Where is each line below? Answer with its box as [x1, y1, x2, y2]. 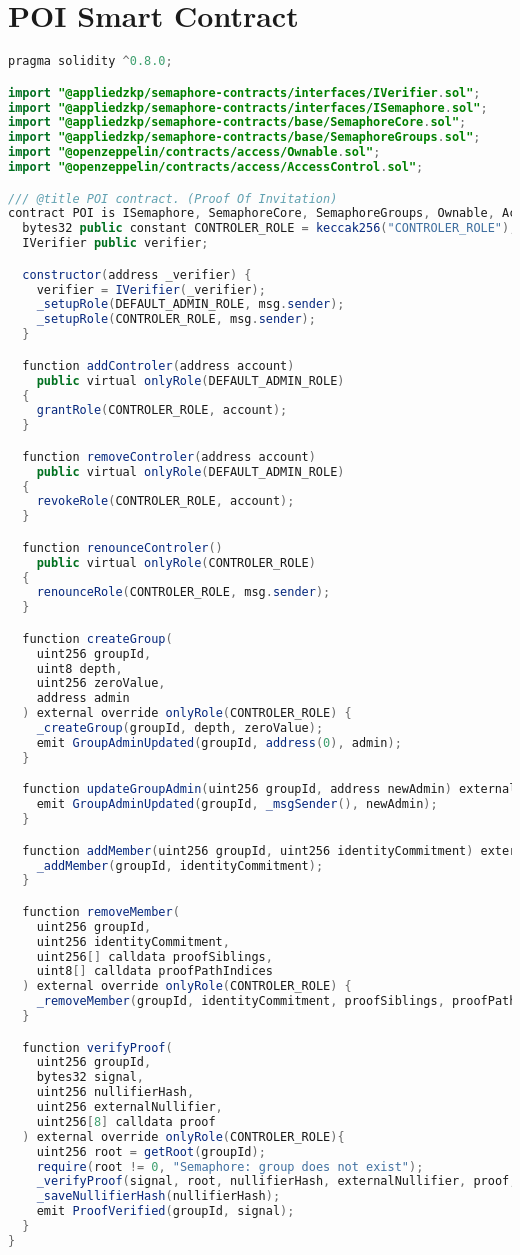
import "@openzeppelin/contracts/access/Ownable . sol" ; [8, 145, 381, 160]
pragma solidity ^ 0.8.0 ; [8, 54, 173, 69]
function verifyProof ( [22, 1040, 173, 1055]
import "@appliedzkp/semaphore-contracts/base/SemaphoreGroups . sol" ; [8, 130, 481, 145]
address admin [36, 691, 130, 706]
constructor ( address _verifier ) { [22, 267, 252, 282]
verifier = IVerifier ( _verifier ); [36, 282, 266, 297]
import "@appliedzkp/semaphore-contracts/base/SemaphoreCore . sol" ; [8, 115, 467, 130]
